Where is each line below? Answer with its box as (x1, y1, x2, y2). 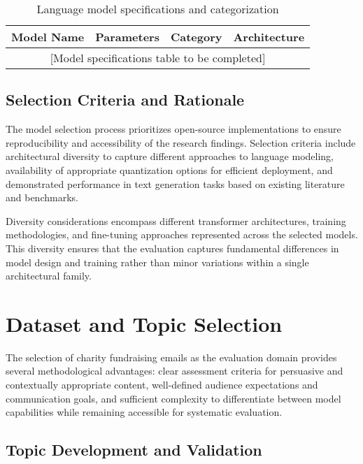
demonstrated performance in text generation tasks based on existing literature (6, 176, 345, 191)
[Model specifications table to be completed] (50, 50, 266, 66)
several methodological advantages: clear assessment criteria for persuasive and (6, 363, 343, 378)
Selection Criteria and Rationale (6, 89, 245, 110)
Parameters (95, 29, 159, 45)
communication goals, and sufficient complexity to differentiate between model (6, 391, 341, 405)
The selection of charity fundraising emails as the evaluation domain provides (6, 349, 337, 364)
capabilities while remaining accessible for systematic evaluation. (6, 405, 283, 419)
